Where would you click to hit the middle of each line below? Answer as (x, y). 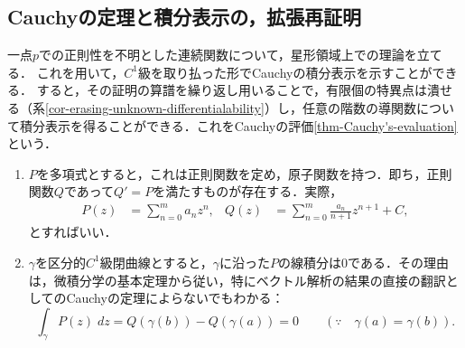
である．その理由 (398, 262)
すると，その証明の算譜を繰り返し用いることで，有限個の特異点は (232, 90)
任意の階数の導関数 (359, 107)
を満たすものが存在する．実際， (248, 191)
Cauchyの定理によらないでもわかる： (175, 298)
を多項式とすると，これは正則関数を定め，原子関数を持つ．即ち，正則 (244, 173)
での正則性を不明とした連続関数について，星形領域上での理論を (228, 55)
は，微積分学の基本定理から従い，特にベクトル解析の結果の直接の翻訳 (237, 280)
